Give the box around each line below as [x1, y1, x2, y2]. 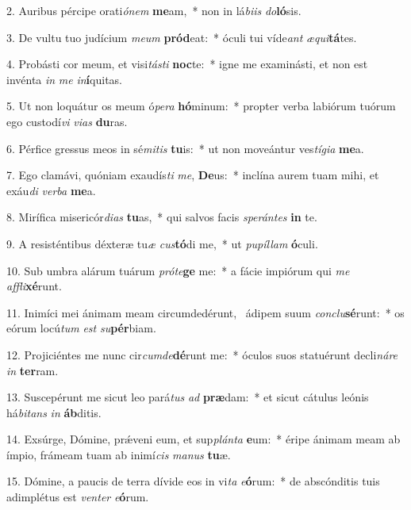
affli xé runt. [6, 278, 62, 294]
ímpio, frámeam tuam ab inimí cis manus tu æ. [6, 446, 231, 462]
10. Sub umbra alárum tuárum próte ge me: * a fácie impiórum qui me [6, 262, 350, 278]
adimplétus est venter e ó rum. [6, 489, 149, 505]
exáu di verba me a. [6, 182, 96, 198]
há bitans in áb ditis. [6, 404, 102, 420]
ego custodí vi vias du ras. [6, 113, 128, 129]
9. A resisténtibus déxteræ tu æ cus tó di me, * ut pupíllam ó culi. [6, 235, 318, 251]
